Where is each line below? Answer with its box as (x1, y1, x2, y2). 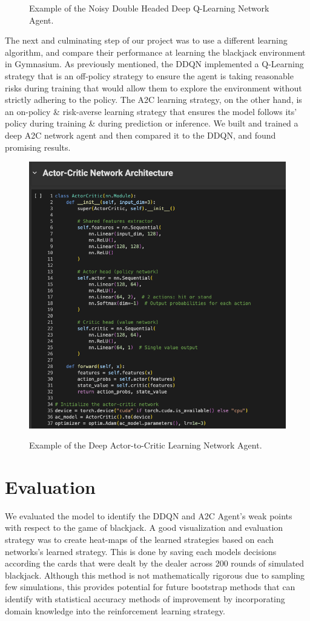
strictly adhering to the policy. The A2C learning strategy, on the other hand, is (5, 93, 302, 106)
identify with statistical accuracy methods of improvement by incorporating (5, 593, 285, 605)
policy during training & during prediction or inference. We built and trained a (5, 117, 298, 130)
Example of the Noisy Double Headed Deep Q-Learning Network (29, 2, 269, 14)
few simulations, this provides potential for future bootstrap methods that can (5, 580, 295, 593)
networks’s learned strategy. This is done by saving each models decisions (5, 545, 277, 557)
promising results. (5, 140, 71, 153)
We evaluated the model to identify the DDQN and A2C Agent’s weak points (5, 509, 292, 522)
